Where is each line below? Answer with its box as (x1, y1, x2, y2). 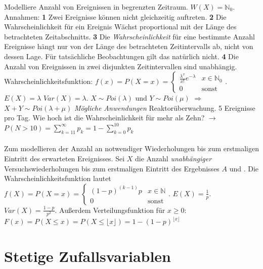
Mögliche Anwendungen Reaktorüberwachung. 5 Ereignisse (74, 102, 255, 113)
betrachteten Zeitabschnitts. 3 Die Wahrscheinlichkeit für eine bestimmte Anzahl (4, 31, 255, 41)
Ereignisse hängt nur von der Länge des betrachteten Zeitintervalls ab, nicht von (4, 41, 253, 52)
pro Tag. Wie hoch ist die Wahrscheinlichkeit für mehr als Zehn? (4, 112, 205, 123)
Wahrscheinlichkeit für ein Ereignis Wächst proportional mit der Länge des (4, 21, 237, 32)
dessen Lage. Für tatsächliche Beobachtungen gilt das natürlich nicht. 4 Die (4, 51, 239, 61)
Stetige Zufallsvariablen (4, 246, 171, 266)
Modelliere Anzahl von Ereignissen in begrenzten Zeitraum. (4, 2, 188, 12)
